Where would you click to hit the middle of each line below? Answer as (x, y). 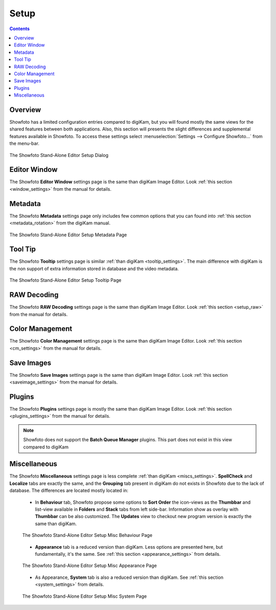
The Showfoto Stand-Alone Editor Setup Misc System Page (85, 596)
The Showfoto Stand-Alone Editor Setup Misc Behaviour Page (87, 535)
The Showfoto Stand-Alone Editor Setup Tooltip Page (65, 280)
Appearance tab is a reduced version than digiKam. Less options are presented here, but (129, 547)
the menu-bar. (24, 144)
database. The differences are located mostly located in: (69, 490)
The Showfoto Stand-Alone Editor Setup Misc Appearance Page (89, 566)
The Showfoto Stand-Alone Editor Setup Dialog (59, 155)
